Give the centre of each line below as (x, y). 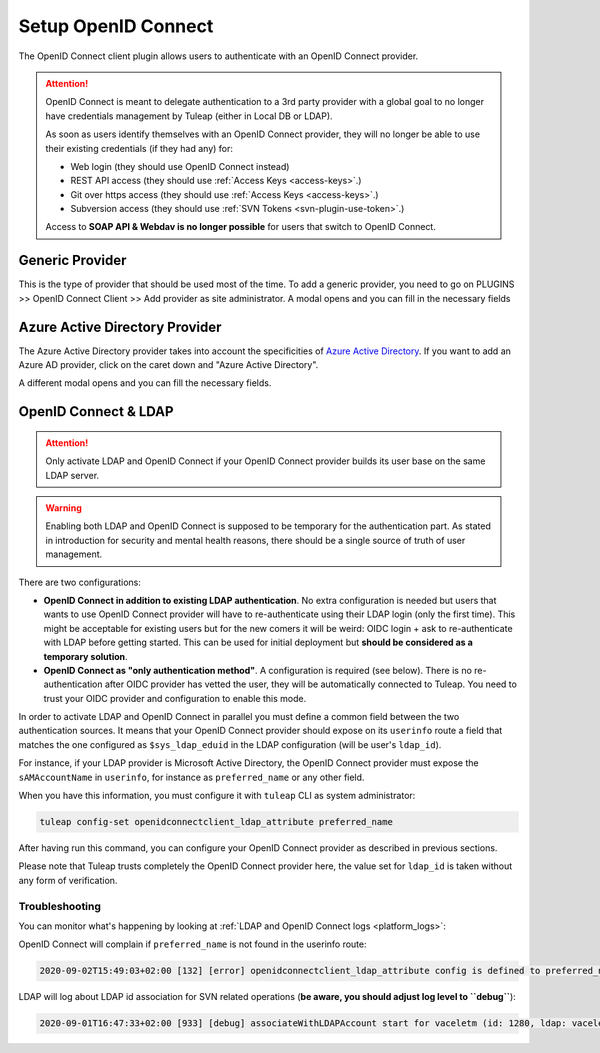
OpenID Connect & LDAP (96, 411)
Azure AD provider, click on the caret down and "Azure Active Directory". (168, 365)
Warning (63, 508)
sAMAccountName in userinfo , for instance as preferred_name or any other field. (191, 777)
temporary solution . (86, 656)
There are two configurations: (80, 582)
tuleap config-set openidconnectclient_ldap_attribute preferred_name (216, 822)
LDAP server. (72, 475)
